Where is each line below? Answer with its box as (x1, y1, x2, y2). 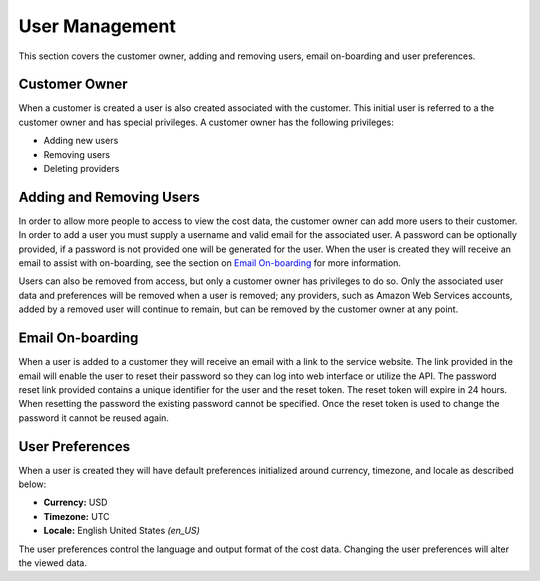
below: (18, 478, 47, 490)
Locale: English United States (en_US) (43, 525, 200, 537)
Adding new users (43, 135, 119, 147)
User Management (18, 15, 177, 37)
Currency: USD (43, 496, 108, 509)
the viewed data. (18, 556, 87, 569)
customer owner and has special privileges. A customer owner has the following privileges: (18, 116, 394, 128)
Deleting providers (43, 163, 120, 175)
